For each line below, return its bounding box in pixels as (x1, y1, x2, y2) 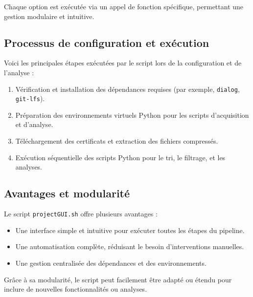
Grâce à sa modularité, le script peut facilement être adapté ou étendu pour (4, 274, 232, 284)
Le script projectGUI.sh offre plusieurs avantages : (4, 209, 158, 219)
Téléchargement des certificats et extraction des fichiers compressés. (15, 136, 218, 146)
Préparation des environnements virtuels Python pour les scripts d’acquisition (15, 109, 249, 120)
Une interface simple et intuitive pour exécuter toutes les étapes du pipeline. (15, 225, 245, 235)
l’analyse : (4, 67, 34, 77)
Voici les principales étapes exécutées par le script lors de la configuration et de (4, 58, 242, 68)
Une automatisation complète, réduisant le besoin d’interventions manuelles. (15, 241, 244, 252)
